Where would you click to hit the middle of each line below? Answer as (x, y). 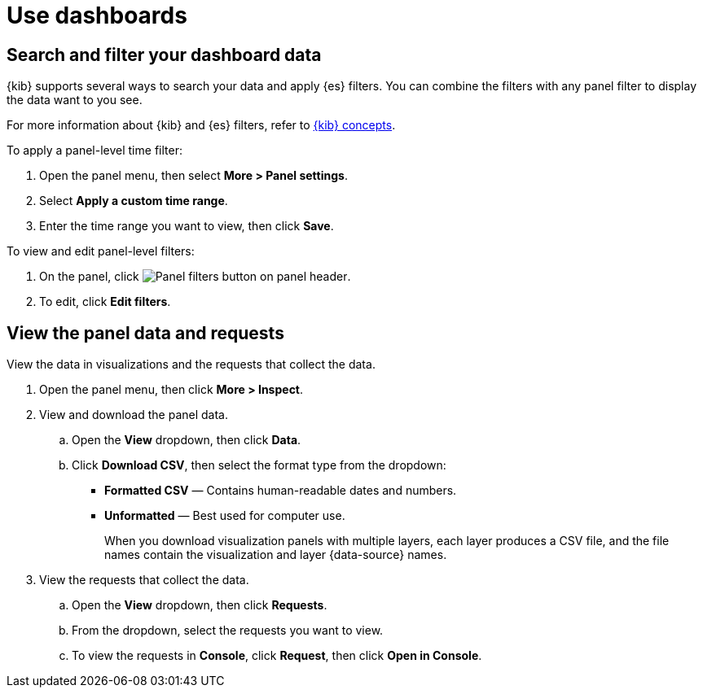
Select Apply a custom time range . (134, 201)
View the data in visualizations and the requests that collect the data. (191, 364)
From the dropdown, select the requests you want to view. (228, 631)
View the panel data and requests (145, 333)
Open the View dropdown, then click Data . (187, 440)
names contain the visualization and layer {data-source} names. (276, 555)
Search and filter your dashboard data (164, 55)
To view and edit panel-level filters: (101, 251)
